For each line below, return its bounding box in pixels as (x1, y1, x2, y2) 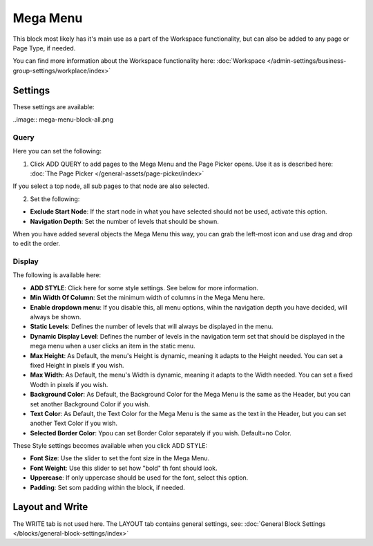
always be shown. (30, 312, 82, 321)
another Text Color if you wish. (30, 419, 117, 428)
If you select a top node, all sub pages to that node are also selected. (12, 182, 210, 190)
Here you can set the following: (12, 147, 102, 156)
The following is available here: (12, 271, 102, 279)
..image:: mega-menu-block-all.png (12, 115, 114, 124)
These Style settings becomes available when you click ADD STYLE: (12, 442, 208, 450)
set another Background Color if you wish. (30, 399, 151, 408)
